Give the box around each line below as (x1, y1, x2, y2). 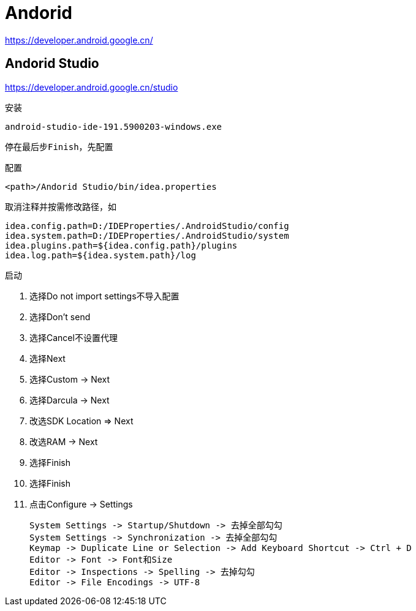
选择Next (29, 353, 66, 364)
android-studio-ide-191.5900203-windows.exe (5, 121, 222, 132)
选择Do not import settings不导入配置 (29, 290, 180, 301)
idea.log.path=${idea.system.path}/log (5, 250, 196, 260)
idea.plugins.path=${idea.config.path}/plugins (5, 240, 238, 250)
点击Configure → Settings (29, 498, 133, 509)
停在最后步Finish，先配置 (5, 141, 113, 152)
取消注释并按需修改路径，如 (5, 201, 116, 212)
